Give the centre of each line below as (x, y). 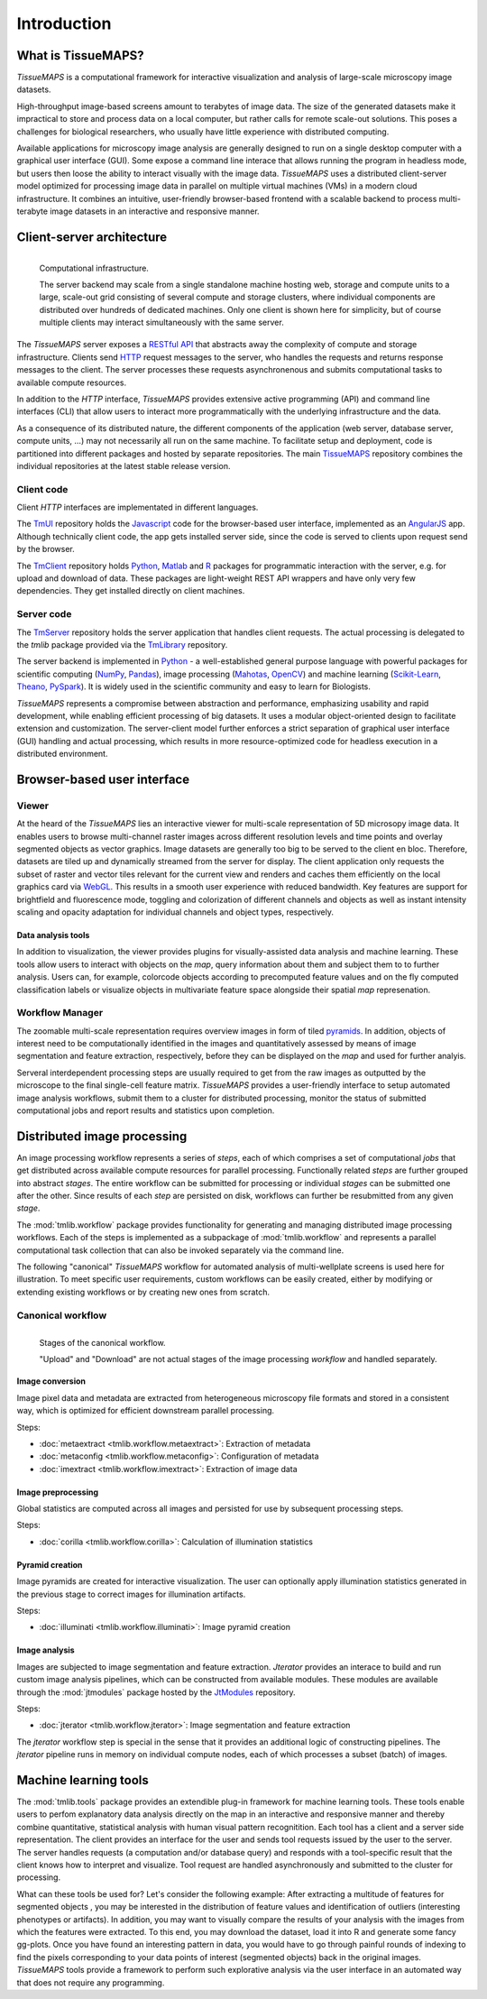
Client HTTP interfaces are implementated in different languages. (138, 507)
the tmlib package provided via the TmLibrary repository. (122, 644)
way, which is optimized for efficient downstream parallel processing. (146, 1411)
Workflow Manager (60, 1013)
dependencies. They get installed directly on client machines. (131, 591)
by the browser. (46, 549)
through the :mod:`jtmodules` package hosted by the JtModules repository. (156, 1692)
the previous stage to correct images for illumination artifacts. (131, 1594)
